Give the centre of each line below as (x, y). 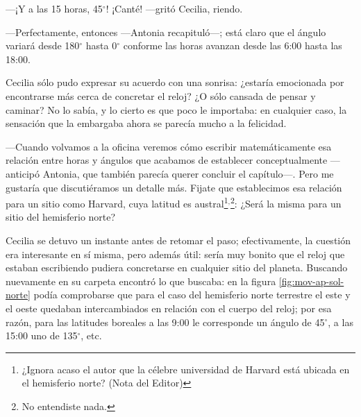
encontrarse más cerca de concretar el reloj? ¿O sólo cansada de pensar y (161, 95)
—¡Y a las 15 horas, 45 (54, 8)
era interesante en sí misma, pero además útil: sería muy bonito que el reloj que (175, 254)
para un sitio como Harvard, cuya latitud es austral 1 (117, 202)
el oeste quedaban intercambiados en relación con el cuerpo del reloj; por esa (169, 308)
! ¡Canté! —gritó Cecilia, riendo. (174, 8)
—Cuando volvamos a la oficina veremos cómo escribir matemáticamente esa (169, 146)
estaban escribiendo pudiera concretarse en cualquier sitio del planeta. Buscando (177, 267)
